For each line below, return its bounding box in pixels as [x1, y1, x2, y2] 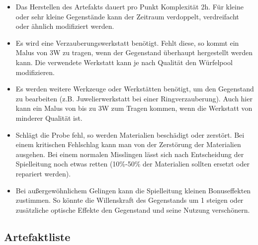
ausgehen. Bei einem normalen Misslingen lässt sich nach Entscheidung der [15, 149, 244, 159]
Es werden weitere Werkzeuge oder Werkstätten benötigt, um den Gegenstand [15, 83, 254, 94]
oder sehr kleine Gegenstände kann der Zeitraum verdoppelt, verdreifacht [15, 11, 239, 21]
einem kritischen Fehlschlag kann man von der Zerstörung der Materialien [15, 139, 241, 150]
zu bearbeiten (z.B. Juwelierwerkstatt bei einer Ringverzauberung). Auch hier [15, 93, 253, 103]
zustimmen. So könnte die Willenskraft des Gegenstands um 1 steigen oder [15, 195, 244, 205]
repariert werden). [15, 168, 71, 178]
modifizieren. [15, 67, 55, 77]
